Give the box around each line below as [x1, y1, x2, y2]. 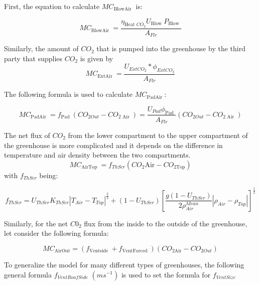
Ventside [89, 248, 108, 254]
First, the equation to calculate [4, 1, 100, 11]
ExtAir [97, 73, 112, 79]
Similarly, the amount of [4, 43, 79, 54]
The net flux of [4, 130, 50, 140]
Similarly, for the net [4, 218, 68, 228]
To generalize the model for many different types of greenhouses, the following [4, 259, 244, 269]
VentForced [122, 248, 148, 254]
